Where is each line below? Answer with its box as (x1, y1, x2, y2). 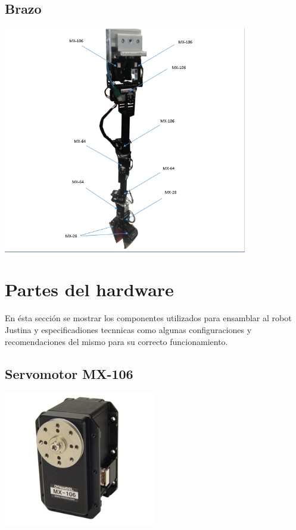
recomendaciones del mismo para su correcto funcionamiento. (5, 335, 228, 347)
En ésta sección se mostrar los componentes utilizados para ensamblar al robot (5, 312, 292, 324)
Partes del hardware (5, 277, 174, 302)
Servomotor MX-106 (5, 364, 133, 382)
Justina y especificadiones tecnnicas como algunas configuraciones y (5, 323, 252, 335)
